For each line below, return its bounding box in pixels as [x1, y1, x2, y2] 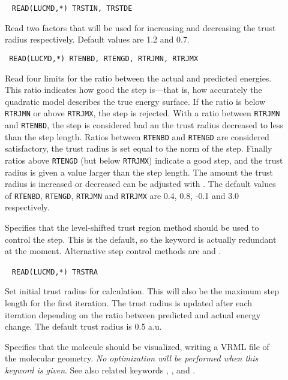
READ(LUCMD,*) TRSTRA [11, 267, 98, 276]
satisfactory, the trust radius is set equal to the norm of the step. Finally [5, 142, 272, 155]
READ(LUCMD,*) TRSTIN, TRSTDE [11, 4, 133, 13]
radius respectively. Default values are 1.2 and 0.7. [5, 33, 190, 46]
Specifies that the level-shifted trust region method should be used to [5, 221, 259, 233]
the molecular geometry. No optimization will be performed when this [5, 352, 259, 364]
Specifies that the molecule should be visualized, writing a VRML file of [5, 340, 269, 352]
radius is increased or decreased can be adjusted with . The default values [5, 177, 276, 190]
